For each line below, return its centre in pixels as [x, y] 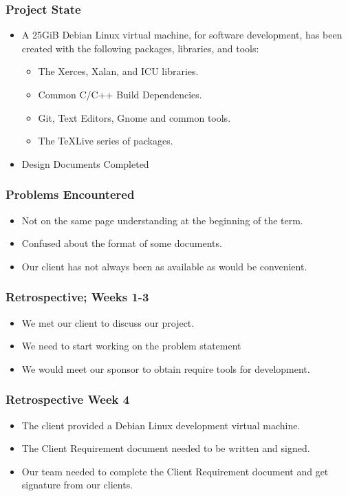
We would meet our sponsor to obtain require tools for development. [166, 368]
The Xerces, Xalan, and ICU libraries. [118, 71]
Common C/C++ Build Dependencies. [120, 94]
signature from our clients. [77, 485]
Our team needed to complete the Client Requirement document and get [175, 471]
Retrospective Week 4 [68, 399]
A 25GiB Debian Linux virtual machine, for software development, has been [182, 35]
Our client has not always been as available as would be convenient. [164, 266]
